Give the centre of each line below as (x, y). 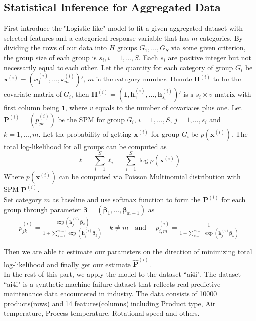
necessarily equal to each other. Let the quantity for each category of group (119, 67)
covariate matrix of (33, 94)
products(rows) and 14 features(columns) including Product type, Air (110, 303)
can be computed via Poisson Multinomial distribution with (150, 177)
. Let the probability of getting (85, 133)
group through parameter (42, 209)
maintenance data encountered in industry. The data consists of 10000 (111, 293)
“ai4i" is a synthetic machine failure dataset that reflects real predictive (112, 283)
